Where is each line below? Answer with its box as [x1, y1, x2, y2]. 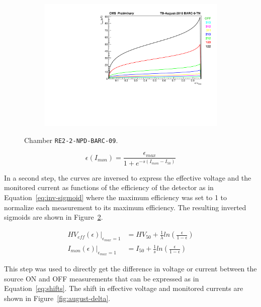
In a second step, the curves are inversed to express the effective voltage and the [4, 172, 251, 183]
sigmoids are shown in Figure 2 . [4, 212, 103, 222]
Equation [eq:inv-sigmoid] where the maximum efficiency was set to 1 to [4, 192, 227, 202]
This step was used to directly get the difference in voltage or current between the [4, 263, 257, 274]
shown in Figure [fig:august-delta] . [4, 293, 111, 303]
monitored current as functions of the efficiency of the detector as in [4, 182, 214, 193]
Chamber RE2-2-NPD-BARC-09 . [24, 134, 118, 145]
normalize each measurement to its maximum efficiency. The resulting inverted [4, 202, 246, 212]
